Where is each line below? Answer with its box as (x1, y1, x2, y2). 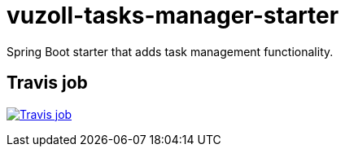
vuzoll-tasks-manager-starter (7, 2, 339, 29)
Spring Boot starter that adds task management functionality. (7, 44, 334, 59)
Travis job (7, 72, 88, 94)
